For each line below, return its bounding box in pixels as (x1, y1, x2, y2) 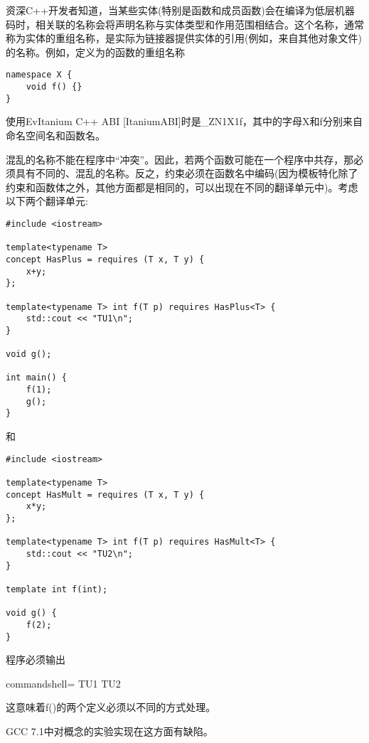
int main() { (6, 373, 67, 383)
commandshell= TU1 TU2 (6, 675, 121, 690)
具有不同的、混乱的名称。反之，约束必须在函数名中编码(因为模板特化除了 (15, 166, 358, 181)
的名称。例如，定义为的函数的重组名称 (6, 44, 185, 59)
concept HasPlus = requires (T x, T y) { (6, 254, 205, 264)
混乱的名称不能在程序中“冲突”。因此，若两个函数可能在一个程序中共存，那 (6, 151, 354, 166)
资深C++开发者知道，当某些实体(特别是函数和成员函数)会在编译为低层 (6, 3, 335, 17)
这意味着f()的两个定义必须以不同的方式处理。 (6, 700, 216, 715)
